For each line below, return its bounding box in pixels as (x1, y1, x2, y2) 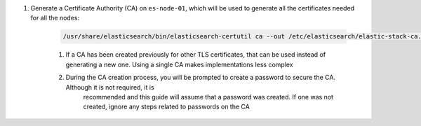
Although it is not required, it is (65, 83, 154, 91)
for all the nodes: (30, 14, 80, 22)
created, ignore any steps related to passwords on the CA (83, 102, 250, 111)
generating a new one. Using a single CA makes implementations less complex (65, 60, 294, 69)
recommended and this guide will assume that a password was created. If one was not (83, 92, 333, 101)
